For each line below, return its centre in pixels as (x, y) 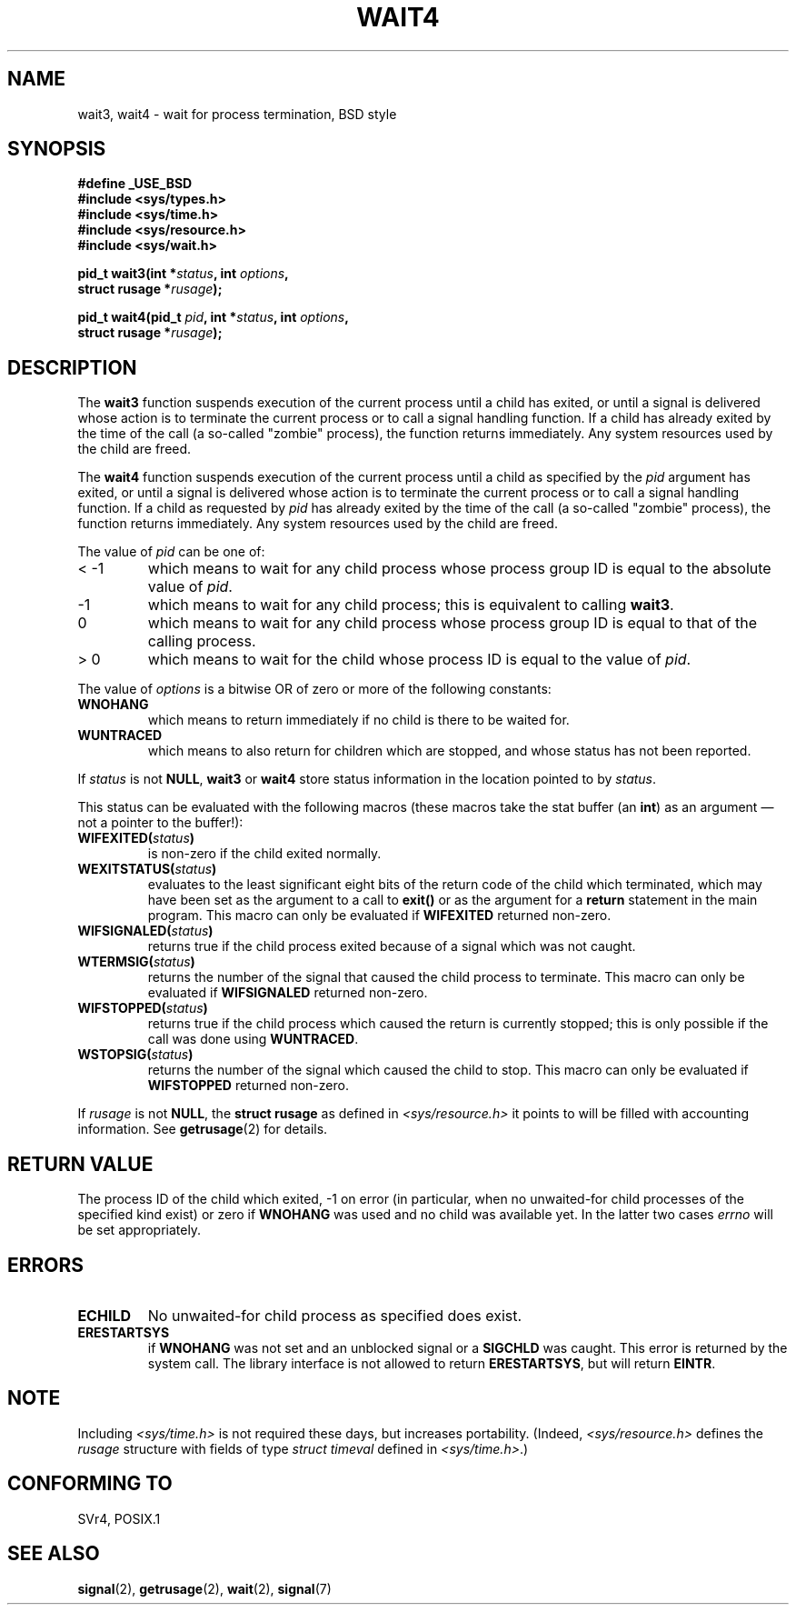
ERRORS (46, 1265)
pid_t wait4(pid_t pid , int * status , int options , (213, 317)
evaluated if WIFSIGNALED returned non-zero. (288, 993)
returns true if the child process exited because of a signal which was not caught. (392, 946)
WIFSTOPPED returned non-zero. (248, 1086)
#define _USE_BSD (135, 184)
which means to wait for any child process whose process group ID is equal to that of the (453, 623)
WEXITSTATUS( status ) (147, 869)
